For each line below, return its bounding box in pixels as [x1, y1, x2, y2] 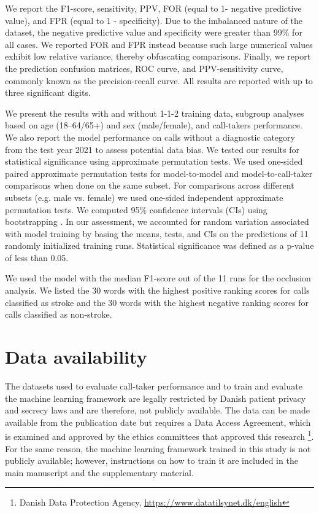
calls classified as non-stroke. [5, 308, 112, 321]
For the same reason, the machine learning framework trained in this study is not [5, 442, 311, 455]
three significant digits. [5, 86, 91, 99]
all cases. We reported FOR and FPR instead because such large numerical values [5, 37, 313, 50]
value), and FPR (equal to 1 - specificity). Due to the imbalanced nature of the [5, 14, 303, 26]
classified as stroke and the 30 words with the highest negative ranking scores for [5, 296, 309, 308]
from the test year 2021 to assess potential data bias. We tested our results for [5, 143, 299, 155]
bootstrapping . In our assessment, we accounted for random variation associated [5, 215, 309, 228]
